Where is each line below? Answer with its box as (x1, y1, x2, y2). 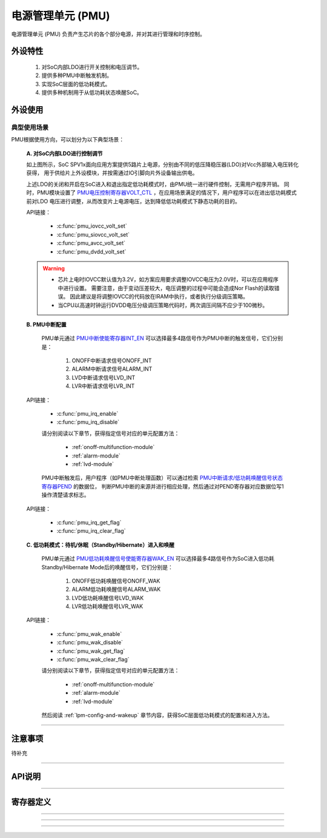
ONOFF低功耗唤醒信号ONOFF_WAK (71, 577, 160, 584)
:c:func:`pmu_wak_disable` (56, 639, 124, 646)
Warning (42, 265, 65, 272)
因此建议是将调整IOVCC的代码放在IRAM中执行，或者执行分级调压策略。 (70, 293, 248, 300)
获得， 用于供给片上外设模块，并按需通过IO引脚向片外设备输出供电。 (26, 169, 198, 177)
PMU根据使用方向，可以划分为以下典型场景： (11, 136, 125, 143)
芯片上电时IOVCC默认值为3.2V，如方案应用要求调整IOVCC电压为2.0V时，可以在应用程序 (58, 276, 279, 283)
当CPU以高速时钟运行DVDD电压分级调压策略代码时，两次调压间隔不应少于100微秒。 (58, 301, 268, 309)
